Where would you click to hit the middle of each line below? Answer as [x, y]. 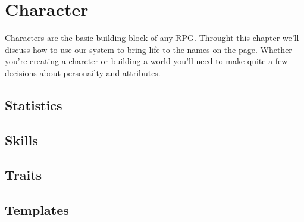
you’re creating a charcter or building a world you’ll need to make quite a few [146, 61]
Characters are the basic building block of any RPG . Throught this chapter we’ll [152, 38]
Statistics [34, 104]
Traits [23, 175]
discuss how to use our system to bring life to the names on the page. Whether [148, 49]
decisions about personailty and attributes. [83, 72]
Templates [37, 210]
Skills [21, 140]
